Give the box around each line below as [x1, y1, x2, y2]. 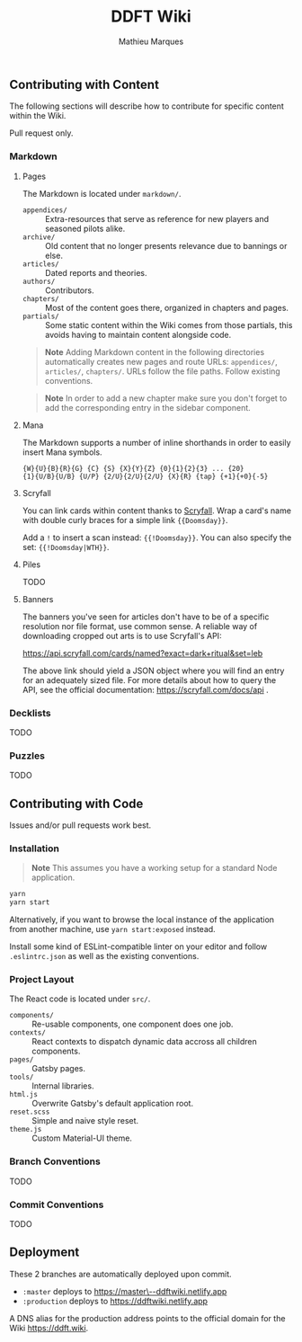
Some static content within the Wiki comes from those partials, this [44, 319, 293, 330]
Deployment [9, 1245, 80, 1260]
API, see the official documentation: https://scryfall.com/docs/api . [22, 684, 270, 695]
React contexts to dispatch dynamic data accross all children [31, 1036, 258, 1047]
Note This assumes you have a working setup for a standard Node [31, 863, 278, 874]
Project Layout [9, 973, 75, 986]
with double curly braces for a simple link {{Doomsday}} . [22, 514, 228, 525]
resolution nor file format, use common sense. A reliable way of [22, 620, 258, 631]
